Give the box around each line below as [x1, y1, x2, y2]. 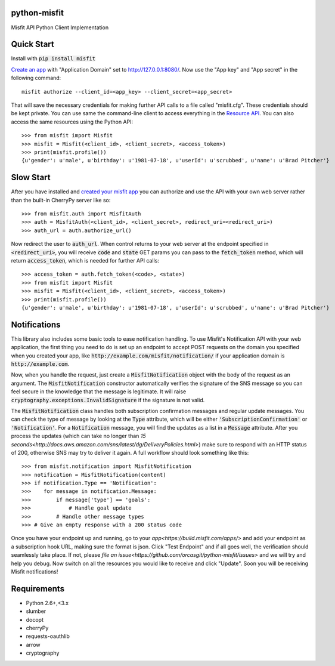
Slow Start [11, 172, 51, 183]
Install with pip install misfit [11, 55, 96, 62]
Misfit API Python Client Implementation [11, 24, 109, 31]
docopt [26, 616, 44, 623]
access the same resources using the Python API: [11, 118, 134, 125]
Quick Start [11, 39, 54, 50]
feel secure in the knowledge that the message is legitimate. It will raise [11, 388, 187, 395]
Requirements [11, 584, 65, 594]
